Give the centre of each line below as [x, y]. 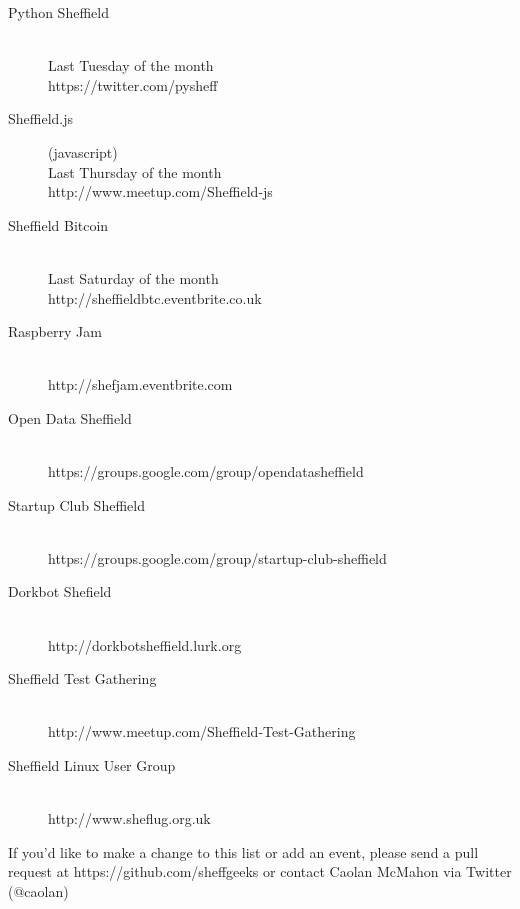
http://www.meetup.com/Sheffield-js [160, 191]
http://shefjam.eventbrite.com [140, 384]
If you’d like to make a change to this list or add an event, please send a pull [243, 851]
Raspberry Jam [55, 331]
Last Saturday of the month [133, 277]
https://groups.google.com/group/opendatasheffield [206, 471]
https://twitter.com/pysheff [133, 84]
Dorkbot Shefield [60, 591]
